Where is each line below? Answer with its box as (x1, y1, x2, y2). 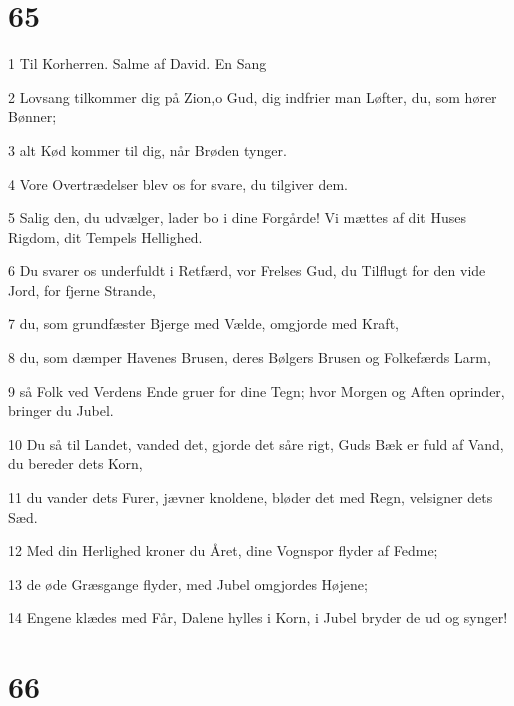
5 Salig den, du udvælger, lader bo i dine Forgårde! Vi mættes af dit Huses (8, 207, 466, 228)
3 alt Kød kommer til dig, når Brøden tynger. (8, 139, 287, 160)
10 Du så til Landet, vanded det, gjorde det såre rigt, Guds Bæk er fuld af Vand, (8, 433, 504, 454)
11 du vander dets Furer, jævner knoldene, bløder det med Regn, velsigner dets (8, 487, 493, 508)
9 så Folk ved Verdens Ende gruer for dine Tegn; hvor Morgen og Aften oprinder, (8, 380, 505, 401)
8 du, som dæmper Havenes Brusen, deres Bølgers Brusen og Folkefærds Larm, (8, 347, 491, 368)
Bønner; (8, 106, 57, 127)
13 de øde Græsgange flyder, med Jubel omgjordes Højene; (8, 573, 368, 594)
